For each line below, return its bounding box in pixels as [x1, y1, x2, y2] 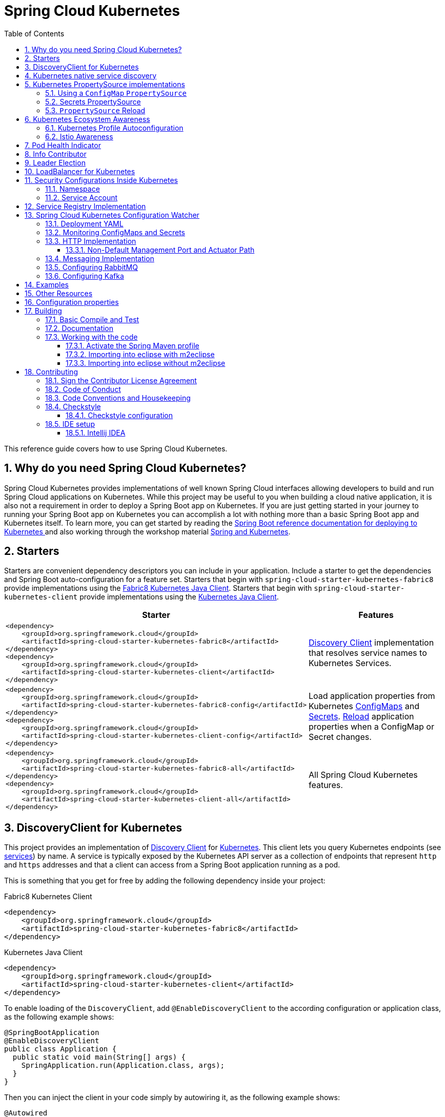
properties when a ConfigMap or [309, 721, 434, 732]
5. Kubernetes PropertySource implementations [25, 79, 185, 89]
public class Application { [4, 1045, 117, 1053]
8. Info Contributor [25, 149, 87, 158]
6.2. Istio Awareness [45, 132, 113, 141]
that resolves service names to [309, 648, 427, 658]
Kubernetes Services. [309, 658, 392, 669]
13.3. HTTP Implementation [45, 236, 136, 245]
